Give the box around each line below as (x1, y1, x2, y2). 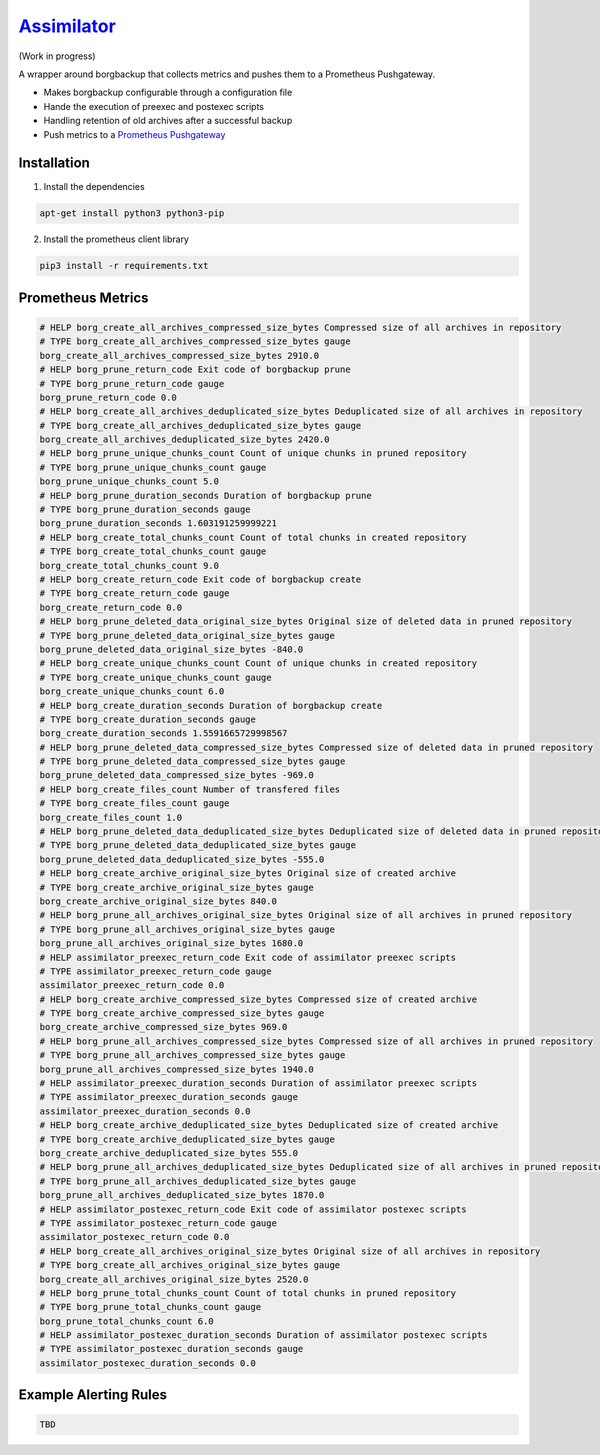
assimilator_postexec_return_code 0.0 (39, 1231, 230, 1243)
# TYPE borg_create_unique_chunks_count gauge (39, 671, 272, 683)
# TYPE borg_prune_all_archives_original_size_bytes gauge (39, 923, 335, 935)
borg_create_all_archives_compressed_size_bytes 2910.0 (39, 350, 320, 361)
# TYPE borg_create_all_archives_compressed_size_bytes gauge (39, 336, 351, 347)
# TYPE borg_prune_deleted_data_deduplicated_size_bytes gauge (39, 840, 357, 851)
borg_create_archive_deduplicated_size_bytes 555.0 (39, 1148, 299, 1159)
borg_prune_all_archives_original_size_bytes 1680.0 (39, 938, 304, 949)
